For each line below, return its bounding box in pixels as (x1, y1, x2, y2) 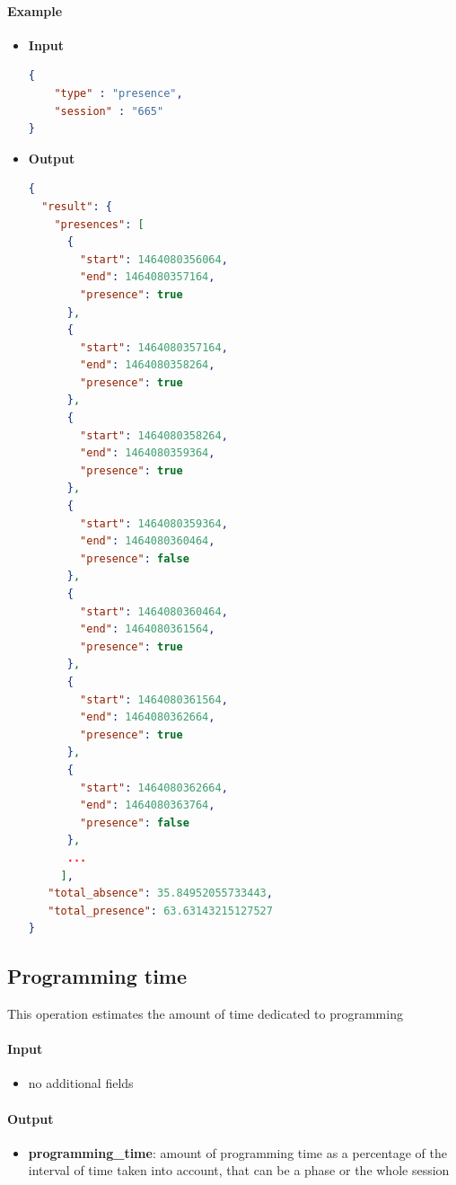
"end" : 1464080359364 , (80, 447, 215, 460)
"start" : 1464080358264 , (80, 429, 228, 442)
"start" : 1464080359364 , (80, 517, 228, 530)
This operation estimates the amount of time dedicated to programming (7, 1004, 403, 1023)
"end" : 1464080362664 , (80, 711, 215, 724)
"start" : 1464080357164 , (80, 340, 228, 354)
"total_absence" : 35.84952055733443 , (48, 887, 273, 900)
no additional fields (28, 1074, 134, 1092)
